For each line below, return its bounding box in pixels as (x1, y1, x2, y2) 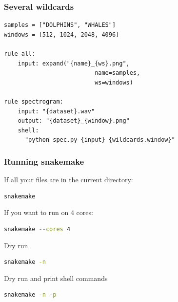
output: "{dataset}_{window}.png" (18, 117, 130, 125)
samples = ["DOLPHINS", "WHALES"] (4, 22, 116, 29)
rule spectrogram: (4, 98, 63, 105)
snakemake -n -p (4, 291, 57, 299)
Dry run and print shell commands (4, 273, 108, 283)
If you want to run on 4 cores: (4, 207, 93, 217)
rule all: (4, 50, 36, 57)
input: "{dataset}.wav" (18, 108, 95, 115)
